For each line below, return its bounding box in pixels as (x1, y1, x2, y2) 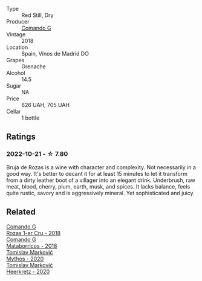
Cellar (6, 108, 21, 115)
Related (6, 207, 36, 217)
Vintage (6, 31, 26, 38)
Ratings (6, 132, 36, 142)
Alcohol (6, 69, 25, 76)
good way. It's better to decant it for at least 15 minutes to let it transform (6, 170, 187, 177)
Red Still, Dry (21, 11, 54, 19)
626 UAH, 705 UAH (21, 102, 70, 108)
